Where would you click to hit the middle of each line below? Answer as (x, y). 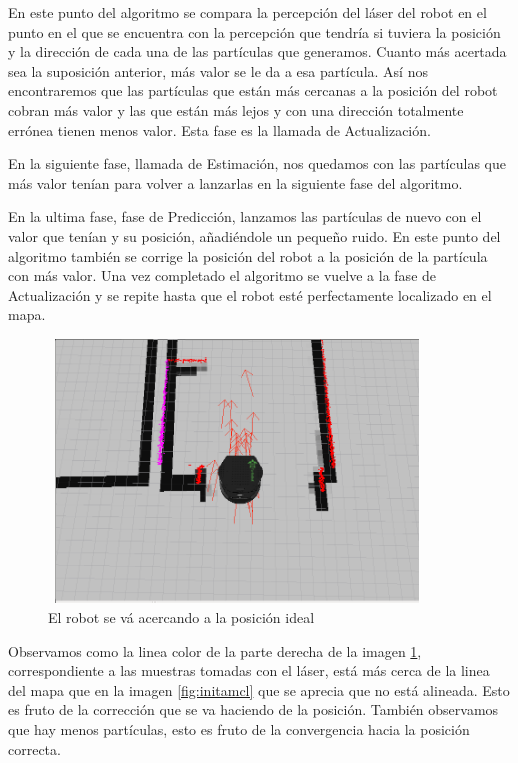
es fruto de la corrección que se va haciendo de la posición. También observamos (253, 709)
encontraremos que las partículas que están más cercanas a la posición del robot (253, 90)
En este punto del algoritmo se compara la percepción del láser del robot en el (247, 12)
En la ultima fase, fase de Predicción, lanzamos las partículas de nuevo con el (245, 216)
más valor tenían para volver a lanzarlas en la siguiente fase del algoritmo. (235, 182)
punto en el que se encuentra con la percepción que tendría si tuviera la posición (254, 31)
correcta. (34, 748)
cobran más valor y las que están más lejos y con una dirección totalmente (236, 109)
